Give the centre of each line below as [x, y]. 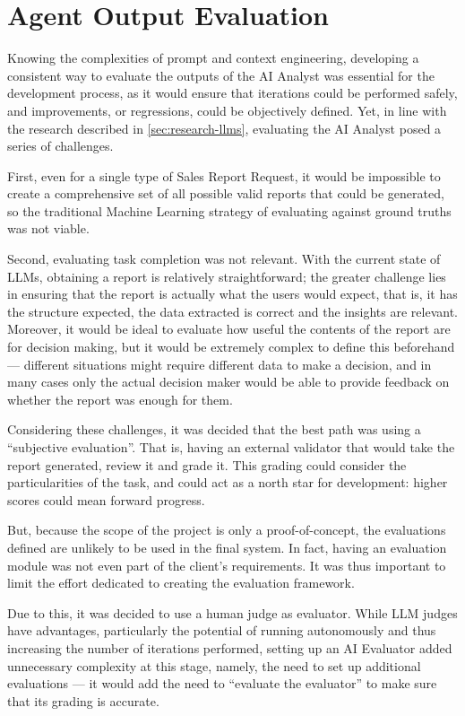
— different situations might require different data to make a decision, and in [220, 364]
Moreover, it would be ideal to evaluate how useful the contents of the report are [229, 329]
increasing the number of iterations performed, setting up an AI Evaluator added [230, 647]
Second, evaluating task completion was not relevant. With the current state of [224, 259]
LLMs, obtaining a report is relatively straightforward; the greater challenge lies [227, 276]
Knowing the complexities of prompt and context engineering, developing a [213, 58]
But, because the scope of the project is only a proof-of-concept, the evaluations [227, 530]
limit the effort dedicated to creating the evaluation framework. [181, 583]
